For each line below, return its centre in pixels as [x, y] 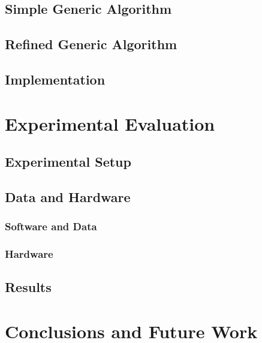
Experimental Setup [68, 162]
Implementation [55, 79]
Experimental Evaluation [110, 123]
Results [28, 287]
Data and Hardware [68, 196]
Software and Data [51, 226]
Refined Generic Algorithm [91, 44]
